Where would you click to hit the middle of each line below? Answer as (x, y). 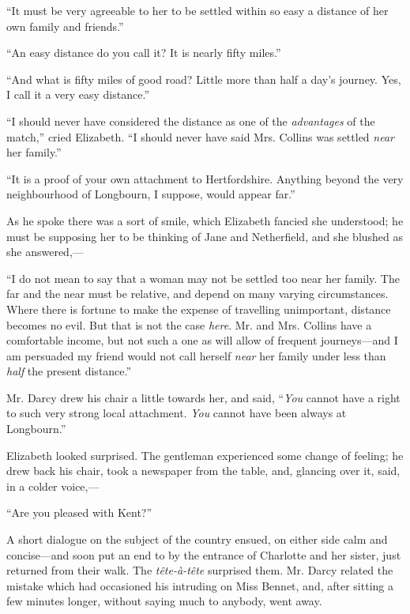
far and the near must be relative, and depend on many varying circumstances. (197, 294)
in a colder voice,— (53, 486)
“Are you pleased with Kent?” (79, 512)
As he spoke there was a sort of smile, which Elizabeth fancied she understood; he (205, 220)
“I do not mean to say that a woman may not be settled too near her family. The (203, 278)
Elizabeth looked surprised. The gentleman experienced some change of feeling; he (205, 455)
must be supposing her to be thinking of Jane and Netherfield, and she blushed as (205, 236)
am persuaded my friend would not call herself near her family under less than (196, 355)
